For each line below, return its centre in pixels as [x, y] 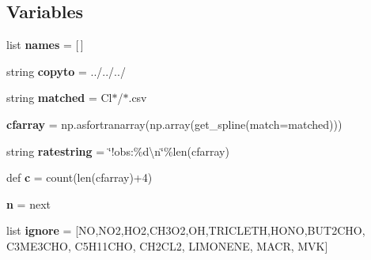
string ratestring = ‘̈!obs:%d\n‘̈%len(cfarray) [118, 151]
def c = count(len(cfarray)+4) [79, 177]
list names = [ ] [45, 45]
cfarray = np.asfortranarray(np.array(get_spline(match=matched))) [174, 124]
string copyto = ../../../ [66, 71]
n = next [29, 203]
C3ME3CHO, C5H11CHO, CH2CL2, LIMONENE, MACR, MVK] [167, 245]
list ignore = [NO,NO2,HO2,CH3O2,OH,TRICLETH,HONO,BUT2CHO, [186, 230]
